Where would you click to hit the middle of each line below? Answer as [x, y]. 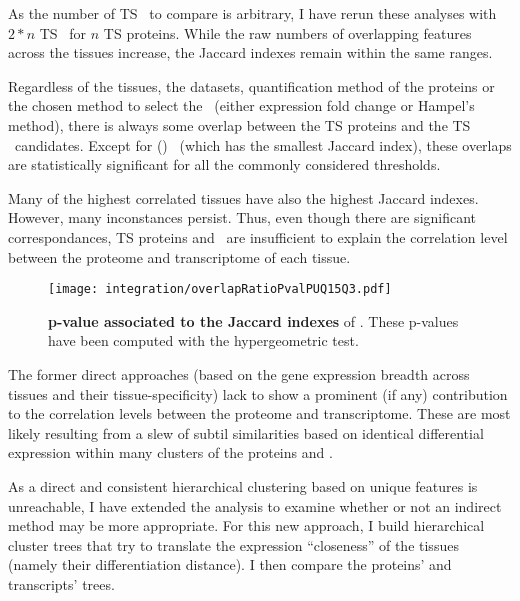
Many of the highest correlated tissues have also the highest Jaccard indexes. [243, 197]
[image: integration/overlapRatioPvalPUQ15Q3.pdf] [220, 289]
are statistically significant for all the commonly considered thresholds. [224, 164]
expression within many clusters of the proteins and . [170, 452]
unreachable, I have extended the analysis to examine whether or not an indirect [255, 505]
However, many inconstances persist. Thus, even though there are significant [242, 217]
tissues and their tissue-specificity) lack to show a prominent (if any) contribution [258, 393]
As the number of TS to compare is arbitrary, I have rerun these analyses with [252, 13]
